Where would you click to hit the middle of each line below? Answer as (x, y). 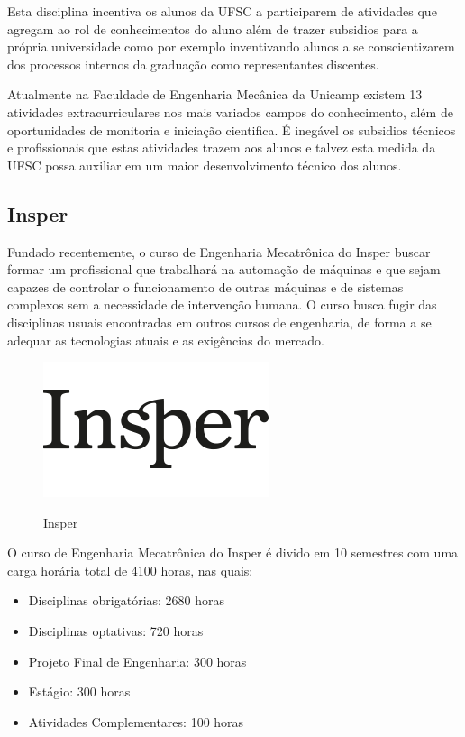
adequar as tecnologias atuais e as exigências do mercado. (166, 340)
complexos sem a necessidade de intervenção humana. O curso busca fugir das (222, 304)
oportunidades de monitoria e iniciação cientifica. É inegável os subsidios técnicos (232, 129)
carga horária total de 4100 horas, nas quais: (130, 570)
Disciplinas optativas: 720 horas (116, 631)
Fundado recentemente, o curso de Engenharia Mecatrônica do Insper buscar (219, 251)
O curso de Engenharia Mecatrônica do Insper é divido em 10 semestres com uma (233, 553)
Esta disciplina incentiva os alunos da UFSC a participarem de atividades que (222, 11)
